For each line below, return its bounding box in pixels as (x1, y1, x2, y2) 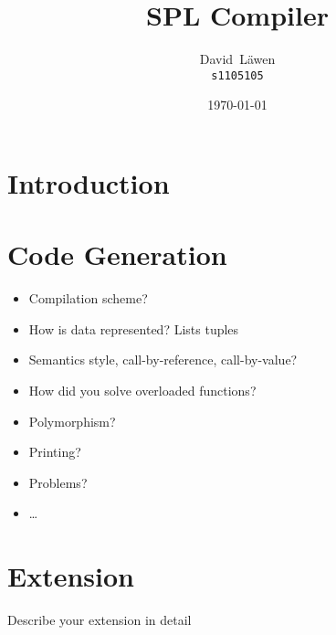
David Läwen (199, 49, 276, 69)
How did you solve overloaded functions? (28, 381, 257, 400)
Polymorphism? (28, 411, 116, 430)
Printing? (28, 442, 81, 461)
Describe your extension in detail (7, 610, 192, 630)
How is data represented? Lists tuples (28, 319, 239, 338)
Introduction (7, 164, 170, 201)
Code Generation (7, 236, 227, 273)
